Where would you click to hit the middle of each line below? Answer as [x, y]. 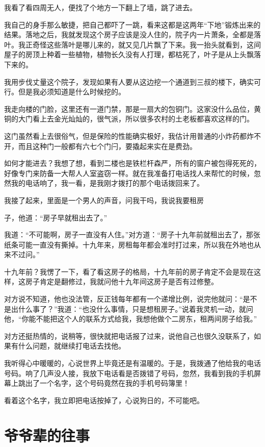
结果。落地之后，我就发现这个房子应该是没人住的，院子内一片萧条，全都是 [129, 34]
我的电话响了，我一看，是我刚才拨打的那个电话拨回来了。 [107, 183]
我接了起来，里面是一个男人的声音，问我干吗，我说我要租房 [104, 200]
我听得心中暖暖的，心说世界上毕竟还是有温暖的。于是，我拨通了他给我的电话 [132, 363]
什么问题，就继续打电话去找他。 [72, 346]
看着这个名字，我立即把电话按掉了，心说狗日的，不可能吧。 [104, 400]
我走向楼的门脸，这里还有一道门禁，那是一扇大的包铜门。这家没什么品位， [129, 108]
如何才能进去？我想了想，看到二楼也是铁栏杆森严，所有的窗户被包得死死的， [132, 163]
